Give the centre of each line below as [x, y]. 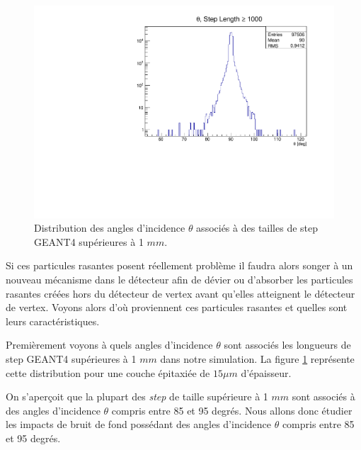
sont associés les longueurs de [287, 345]
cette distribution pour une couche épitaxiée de [108, 372]
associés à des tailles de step [257, 228]
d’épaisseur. [266, 372]
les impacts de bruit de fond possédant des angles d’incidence [138, 424]
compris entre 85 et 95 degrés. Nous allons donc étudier [232, 410]
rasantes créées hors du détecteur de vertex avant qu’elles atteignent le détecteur [180, 293]
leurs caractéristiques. [53, 321]
